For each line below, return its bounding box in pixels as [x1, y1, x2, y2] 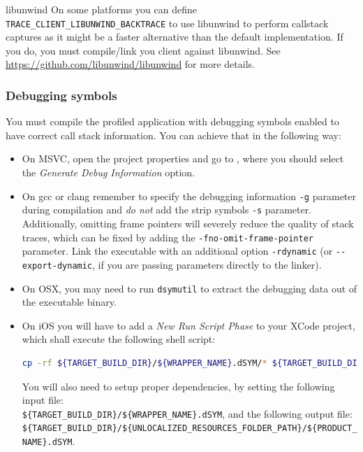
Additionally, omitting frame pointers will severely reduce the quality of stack [22, 216, 354, 230]
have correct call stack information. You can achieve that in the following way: [6, 127, 341, 142]
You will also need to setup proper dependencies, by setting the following [22, 379, 335, 393]
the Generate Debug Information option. [22, 165, 195, 180]
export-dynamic [22, 260, 93, 271]
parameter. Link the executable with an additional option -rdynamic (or [22, 243, 333, 258]
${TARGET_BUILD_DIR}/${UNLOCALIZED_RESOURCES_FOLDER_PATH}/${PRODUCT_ [22, 423, 357, 434]
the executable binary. [22, 295, 117, 309]
